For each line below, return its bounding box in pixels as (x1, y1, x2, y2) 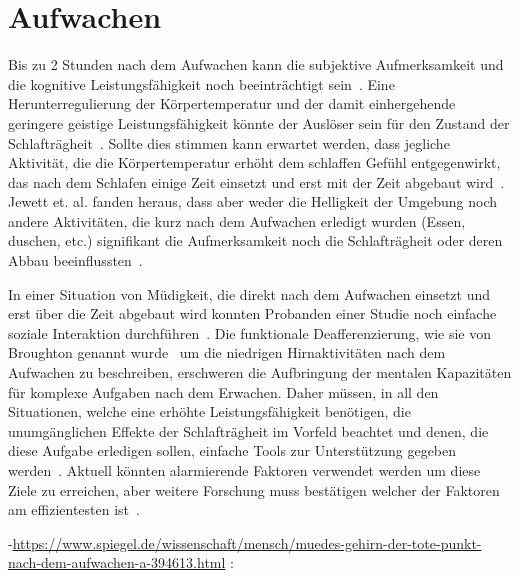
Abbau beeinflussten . (8, 250, 143, 271)
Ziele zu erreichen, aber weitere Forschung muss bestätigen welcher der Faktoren (8, 479, 500, 500)
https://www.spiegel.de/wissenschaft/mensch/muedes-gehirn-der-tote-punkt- (12, 532, 482, 553)
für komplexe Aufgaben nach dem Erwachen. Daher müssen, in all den (8, 381, 439, 402)
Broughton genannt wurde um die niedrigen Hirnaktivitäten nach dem (8, 342, 446, 363)
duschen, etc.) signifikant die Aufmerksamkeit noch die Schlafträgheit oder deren (8, 230, 503, 251)
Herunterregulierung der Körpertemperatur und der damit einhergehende (8, 93, 456, 114)
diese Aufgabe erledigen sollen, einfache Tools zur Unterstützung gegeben (8, 440, 457, 461)
